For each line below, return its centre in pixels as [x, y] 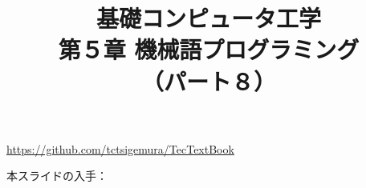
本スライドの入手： [57, 176]
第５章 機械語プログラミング [209, 49]
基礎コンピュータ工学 [208, 18]
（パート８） [208, 80]
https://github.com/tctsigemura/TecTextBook [120, 148]
